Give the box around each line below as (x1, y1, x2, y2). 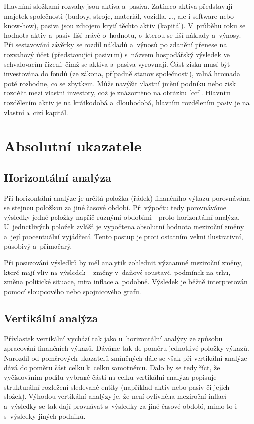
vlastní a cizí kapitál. (4, 107, 68, 117)
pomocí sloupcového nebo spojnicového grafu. (4, 286, 141, 297)
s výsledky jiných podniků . (4, 410, 85, 421)
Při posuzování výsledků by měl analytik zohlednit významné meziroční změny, (4, 257, 242, 268)
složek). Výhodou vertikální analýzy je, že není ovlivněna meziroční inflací (4, 391, 226, 401)
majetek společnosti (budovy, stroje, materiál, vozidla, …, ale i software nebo (4, 10, 234, 21)
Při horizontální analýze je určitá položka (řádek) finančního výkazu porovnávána (4, 192, 250, 203)
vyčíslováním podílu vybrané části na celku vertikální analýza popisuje (4, 372, 217, 382)
